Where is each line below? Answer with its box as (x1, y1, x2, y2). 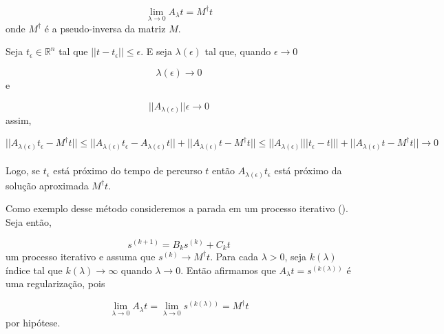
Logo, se (6, 163, 41, 178)
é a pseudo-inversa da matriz (44, 21, 166, 35)
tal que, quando (204, 44, 271, 59)
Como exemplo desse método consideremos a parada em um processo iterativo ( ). (6, 201, 348, 216)
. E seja (140, 44, 172, 59)
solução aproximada (6, 178, 89, 192)
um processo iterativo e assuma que (6, 249, 156, 263)
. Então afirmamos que (180, 262, 276, 277)
